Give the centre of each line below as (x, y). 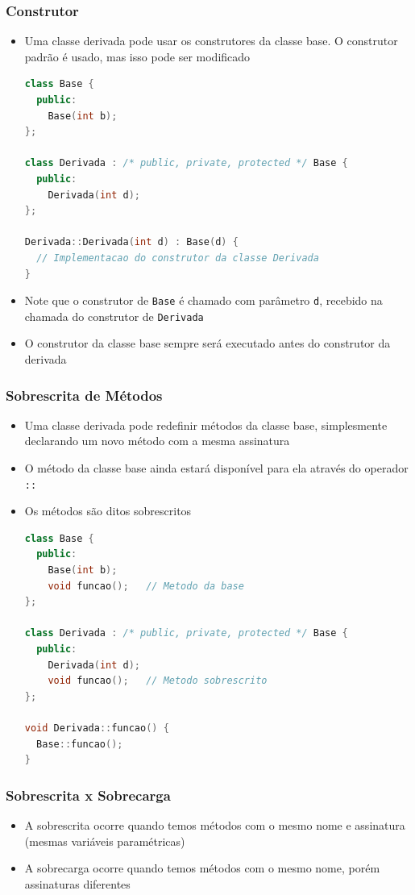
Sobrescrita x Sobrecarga (88, 795)
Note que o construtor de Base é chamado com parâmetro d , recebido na (203, 300)
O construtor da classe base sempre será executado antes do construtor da (207, 343)
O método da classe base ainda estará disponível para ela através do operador (216, 468)
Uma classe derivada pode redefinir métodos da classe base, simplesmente (206, 425)
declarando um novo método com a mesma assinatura (157, 441)
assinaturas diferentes (77, 883)
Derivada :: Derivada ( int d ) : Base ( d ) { (131, 242)
